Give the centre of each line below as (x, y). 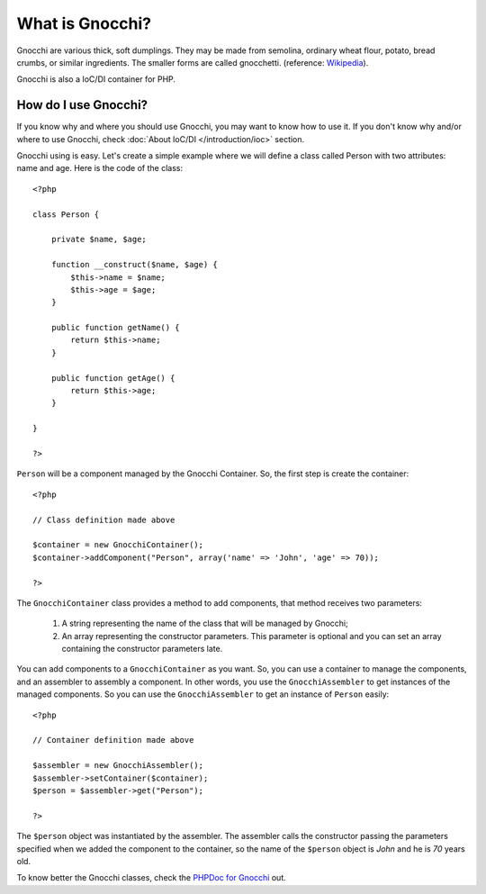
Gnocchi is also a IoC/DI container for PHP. (96, 79)
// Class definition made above (104, 519)
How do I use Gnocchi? (82, 105)
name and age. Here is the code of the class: (100, 168)
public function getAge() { (113, 378)
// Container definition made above (113, 740)
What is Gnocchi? (84, 23)
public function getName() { (115, 328)
